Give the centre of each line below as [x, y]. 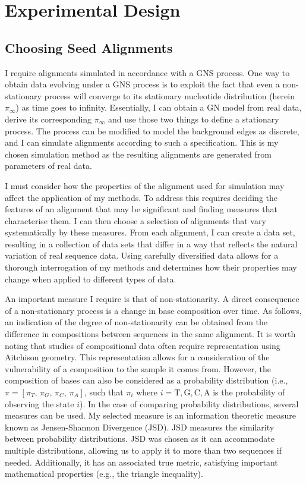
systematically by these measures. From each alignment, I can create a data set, [150, 232]
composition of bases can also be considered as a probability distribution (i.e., [146, 380]
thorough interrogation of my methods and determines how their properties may [151, 267]
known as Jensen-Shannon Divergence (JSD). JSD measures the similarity [140, 427]
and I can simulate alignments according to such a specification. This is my [142, 142]
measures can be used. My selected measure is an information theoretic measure [150, 415]
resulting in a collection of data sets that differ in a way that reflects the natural [151, 243]
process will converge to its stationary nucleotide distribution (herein [169, 95]
